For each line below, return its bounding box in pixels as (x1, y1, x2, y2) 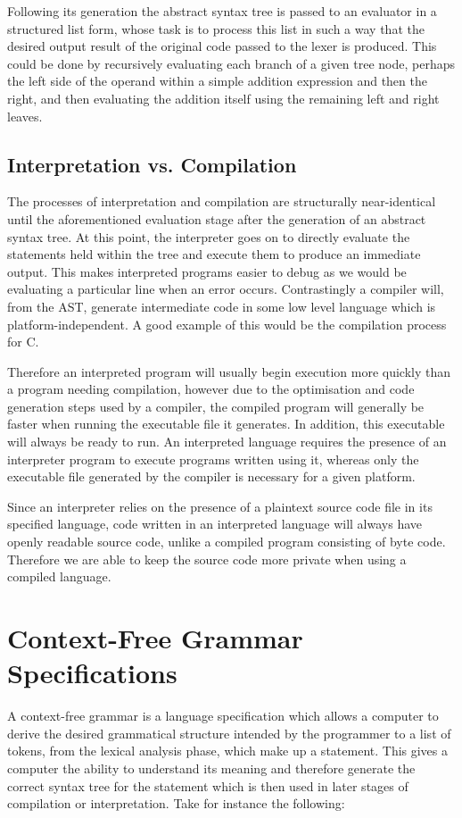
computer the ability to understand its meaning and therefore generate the (7, 758, 416, 777)
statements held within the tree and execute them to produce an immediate (7, 245, 421, 263)
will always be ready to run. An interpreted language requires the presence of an (7, 432, 447, 451)
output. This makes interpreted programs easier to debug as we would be (7, 262, 407, 280)
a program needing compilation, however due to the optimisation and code (7, 380, 415, 398)
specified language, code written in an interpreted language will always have (7, 514, 422, 533)
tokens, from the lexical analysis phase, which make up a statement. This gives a (7, 741, 449, 760)
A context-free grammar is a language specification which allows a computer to (7, 706, 439, 725)
